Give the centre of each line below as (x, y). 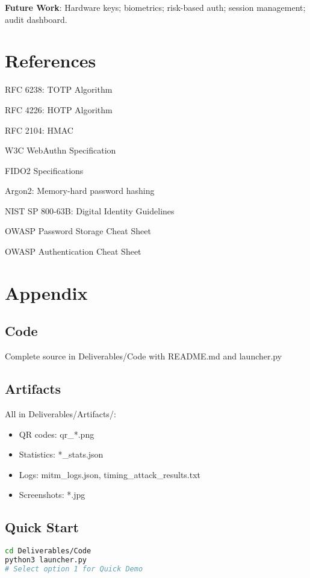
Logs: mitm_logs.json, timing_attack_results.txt (110, 474)
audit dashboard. (36, 19)
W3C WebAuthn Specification (60, 150)
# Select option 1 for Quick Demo (74, 569)
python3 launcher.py (46, 560)
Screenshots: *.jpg (52, 495)
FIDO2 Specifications (44, 170)
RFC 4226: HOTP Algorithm (59, 109)
